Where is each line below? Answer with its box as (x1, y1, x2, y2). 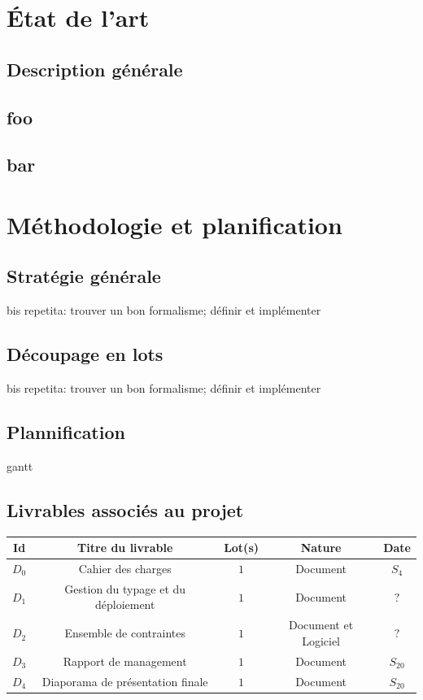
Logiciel (302, 632, 341, 649)
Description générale (7, 56, 183, 81)
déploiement (94, 596, 155, 613)
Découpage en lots (7, 341, 164, 367)
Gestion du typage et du (64, 580, 186, 597)
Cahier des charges (78, 560, 172, 577)
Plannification (7, 420, 125, 445)
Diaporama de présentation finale (41, 672, 208, 689)
